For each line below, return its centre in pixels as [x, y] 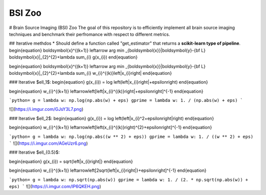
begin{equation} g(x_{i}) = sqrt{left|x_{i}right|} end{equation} [71, 161]
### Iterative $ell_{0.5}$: [34, 152]
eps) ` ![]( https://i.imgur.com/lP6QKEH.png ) [55, 186]
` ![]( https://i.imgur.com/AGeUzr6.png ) [49, 143]
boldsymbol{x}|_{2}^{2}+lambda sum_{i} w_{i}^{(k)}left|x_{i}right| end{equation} [90, 73]
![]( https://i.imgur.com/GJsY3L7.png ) [46, 109]
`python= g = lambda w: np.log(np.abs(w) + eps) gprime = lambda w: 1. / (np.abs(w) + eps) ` [126, 100]
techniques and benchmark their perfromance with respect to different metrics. [89, 34]
